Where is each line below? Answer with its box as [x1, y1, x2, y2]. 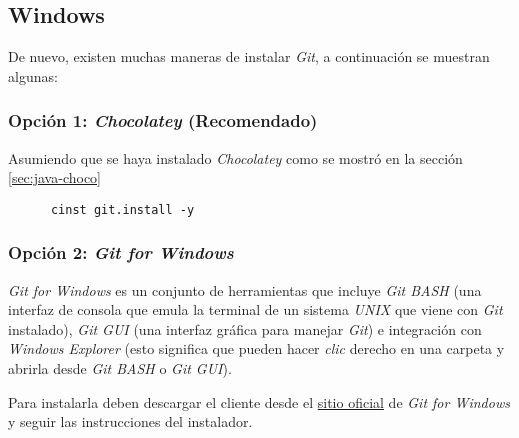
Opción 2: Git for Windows [8, 240, 234, 265]
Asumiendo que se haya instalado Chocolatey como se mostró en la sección [8, 147, 463, 168]
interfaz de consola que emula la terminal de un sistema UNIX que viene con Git [8, 299, 503, 320]
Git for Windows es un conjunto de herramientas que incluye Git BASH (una [8, 279, 482, 300]
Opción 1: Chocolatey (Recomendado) [8, 108, 318, 133]
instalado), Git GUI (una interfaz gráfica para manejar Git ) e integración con [8, 318, 482, 339]
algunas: [8, 65, 58, 86]
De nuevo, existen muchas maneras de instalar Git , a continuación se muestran [8, 46, 490, 67]
